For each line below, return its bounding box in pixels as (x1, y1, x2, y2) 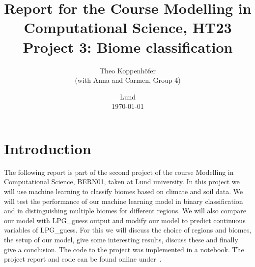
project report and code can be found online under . (4, 254, 162, 264)
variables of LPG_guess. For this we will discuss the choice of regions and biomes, (4, 225, 252, 235)
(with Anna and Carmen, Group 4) (75, 75, 181, 85)
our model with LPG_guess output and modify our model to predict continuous (4, 215, 246, 225)
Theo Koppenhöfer (99, 65, 156, 75)
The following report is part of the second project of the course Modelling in (4, 167, 234, 177)
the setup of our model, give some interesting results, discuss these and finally (4, 234, 238, 244)
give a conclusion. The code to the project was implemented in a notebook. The (4, 244, 244, 254)
